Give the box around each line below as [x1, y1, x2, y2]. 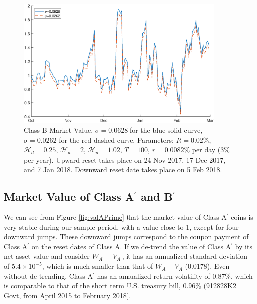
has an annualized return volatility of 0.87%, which [97, 270, 253, 281]
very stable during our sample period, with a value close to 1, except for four [4, 221, 239, 232]
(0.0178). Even [185, 261, 230, 271]
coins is [231, 212, 253, 222]
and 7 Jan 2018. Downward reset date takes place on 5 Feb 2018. [24, 164, 222, 175]
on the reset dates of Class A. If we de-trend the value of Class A [31, 241, 231, 251]
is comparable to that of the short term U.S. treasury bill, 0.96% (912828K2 [4, 280, 236, 291]
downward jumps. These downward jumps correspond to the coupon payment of [4, 231, 249, 242]
